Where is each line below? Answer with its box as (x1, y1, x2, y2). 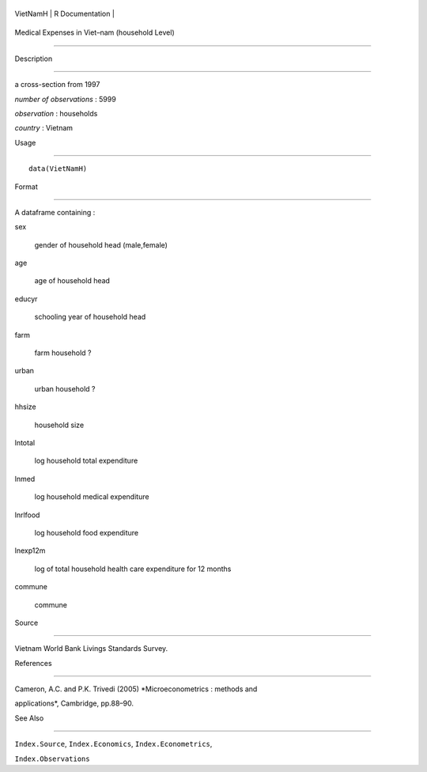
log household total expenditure (34, 456, 138, 466)
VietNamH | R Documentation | (14, 9, 115, 18)
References (14, 658, 52, 668)
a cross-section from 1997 (14, 80, 100, 89)
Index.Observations (14, 754, 90, 763)
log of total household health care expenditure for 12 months (34, 564, 232, 573)
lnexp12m (14, 546, 46, 555)
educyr (14, 293, 38, 304)
